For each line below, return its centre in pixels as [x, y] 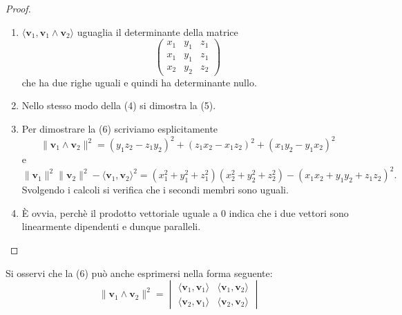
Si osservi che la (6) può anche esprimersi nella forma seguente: [139, 273]
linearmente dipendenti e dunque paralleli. [111, 226]
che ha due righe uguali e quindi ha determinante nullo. [139, 82]
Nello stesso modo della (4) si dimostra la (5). [119, 105]
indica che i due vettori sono [289, 212]
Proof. [18, 8]
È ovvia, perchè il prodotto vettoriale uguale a [120, 212]
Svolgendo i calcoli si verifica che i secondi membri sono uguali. [155, 190]
